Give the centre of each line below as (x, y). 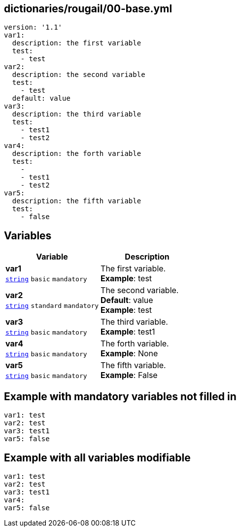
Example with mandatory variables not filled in (120, 396)
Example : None (129, 354)
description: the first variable (77, 43)
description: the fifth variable (77, 201)
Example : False (129, 375)
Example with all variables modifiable (97, 457)
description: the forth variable (77, 154)
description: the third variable (77, 114)
